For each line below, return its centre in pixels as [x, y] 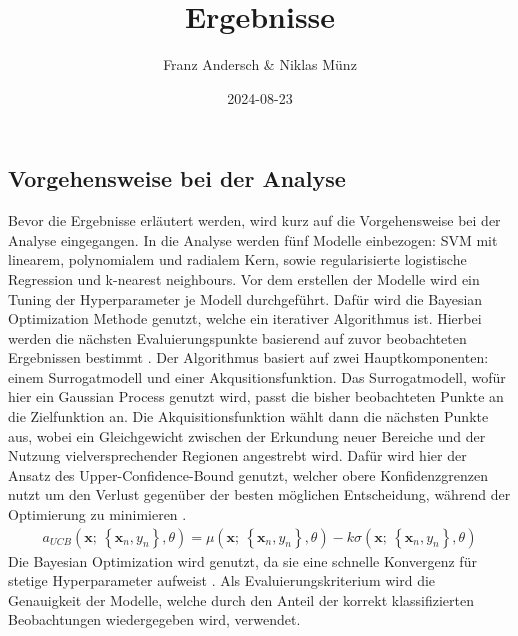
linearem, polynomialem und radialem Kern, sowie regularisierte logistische [237, 259]
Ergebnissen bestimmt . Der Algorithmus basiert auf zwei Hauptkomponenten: [248, 357]
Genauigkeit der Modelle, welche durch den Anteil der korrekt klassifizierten [241, 599]
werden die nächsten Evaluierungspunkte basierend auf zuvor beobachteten [237, 337]
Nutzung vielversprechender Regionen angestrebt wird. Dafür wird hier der [237, 455]
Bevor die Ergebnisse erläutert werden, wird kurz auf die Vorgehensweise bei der [254, 220]
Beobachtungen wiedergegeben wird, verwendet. [154, 619]
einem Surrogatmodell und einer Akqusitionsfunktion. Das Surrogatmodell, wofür [257, 376]
